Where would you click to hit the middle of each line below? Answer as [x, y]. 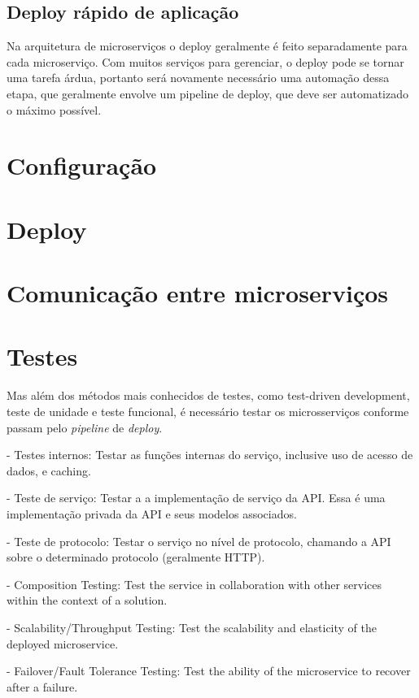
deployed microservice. [63, 643]
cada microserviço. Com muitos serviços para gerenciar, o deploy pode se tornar [205, 61]
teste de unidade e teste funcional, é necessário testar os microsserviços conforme [208, 412]
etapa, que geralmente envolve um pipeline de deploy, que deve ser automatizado [208, 93]
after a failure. [42, 686]
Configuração [82, 165]
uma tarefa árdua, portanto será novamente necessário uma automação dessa [198, 78]
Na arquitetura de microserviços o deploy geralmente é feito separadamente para [207, 46]
